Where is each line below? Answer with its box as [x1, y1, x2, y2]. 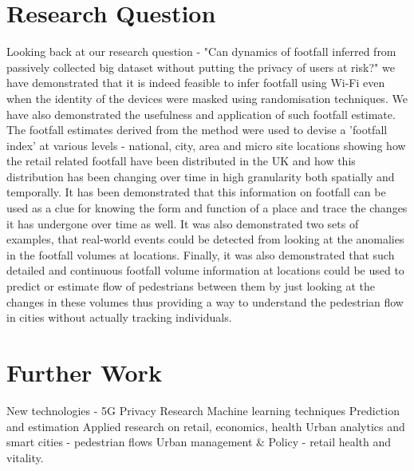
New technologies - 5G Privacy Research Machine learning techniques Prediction [6, 402, 400, 418]
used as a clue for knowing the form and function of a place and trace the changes [6, 200, 408, 216]
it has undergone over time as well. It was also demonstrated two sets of [6, 215, 359, 232]
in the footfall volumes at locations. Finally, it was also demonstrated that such [6, 246, 395, 263]
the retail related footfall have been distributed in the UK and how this [6, 152, 356, 169]
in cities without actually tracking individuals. [6, 309, 232, 326]
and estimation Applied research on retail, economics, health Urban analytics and [6, 418, 405, 434]
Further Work [6, 356, 162, 388]
